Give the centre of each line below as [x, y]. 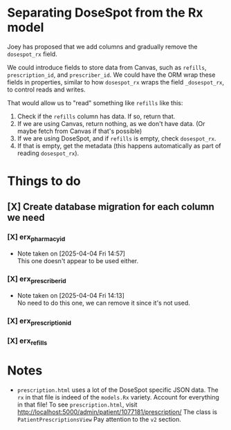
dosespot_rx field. [32, 54]
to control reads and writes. [46, 89]
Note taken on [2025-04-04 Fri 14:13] [71, 295]
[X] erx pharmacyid [36, 238]
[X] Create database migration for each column [111, 207]
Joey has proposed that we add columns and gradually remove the [103, 46]
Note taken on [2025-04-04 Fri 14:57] [71, 253]
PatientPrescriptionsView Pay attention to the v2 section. [99, 419]
